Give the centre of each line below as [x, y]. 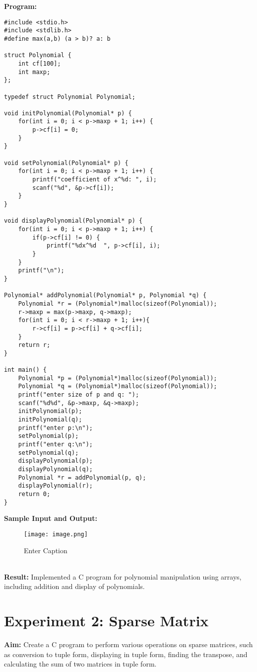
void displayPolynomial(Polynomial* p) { [73, 221]
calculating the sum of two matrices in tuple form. [80, 664]
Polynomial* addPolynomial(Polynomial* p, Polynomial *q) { [105, 295]
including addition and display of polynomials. [74, 586]
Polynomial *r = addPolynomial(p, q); [82, 477]
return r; [34, 345]
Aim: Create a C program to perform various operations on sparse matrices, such [128, 644]
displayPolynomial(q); [55, 469]
